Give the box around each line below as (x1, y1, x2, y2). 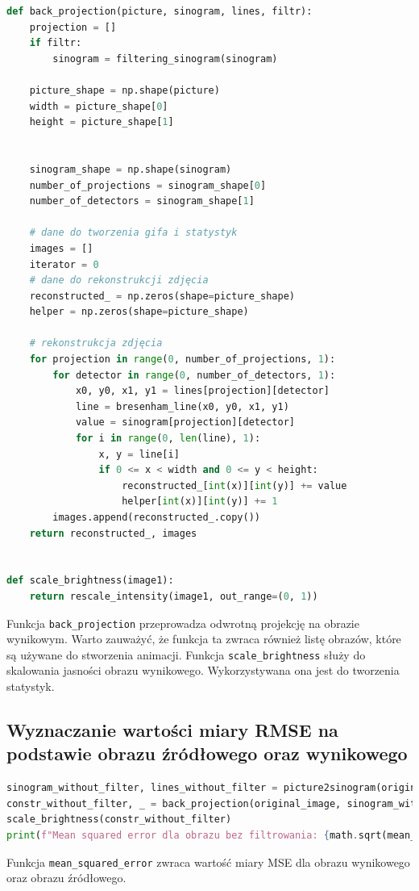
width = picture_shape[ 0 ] (29, 100, 168, 112)
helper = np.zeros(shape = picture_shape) (29, 306, 249, 318)
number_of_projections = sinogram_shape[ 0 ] (29, 179, 267, 191)
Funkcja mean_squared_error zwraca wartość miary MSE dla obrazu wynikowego (6, 853, 410, 870)
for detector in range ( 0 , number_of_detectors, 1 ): (52, 369, 336, 381)
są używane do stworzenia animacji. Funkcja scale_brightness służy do (6, 646, 366, 663)
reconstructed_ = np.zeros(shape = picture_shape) (29, 290, 295, 302)
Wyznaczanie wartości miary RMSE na (6, 717, 338, 742)
